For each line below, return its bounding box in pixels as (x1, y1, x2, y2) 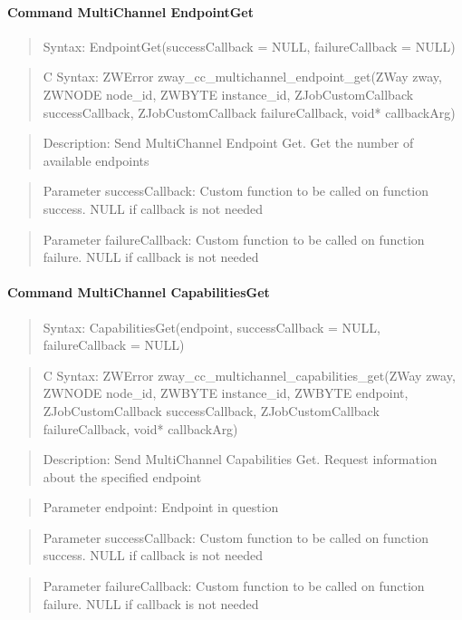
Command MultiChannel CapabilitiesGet (7, 283, 270, 302)
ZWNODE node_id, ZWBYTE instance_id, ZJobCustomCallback (43, 84, 414, 103)
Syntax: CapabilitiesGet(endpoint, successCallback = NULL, (43, 317, 380, 336)
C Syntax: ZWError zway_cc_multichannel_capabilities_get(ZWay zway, (43, 365, 456, 384)
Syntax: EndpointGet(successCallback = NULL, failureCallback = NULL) (43, 36, 456, 55)
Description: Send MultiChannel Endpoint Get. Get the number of (43, 133, 414, 152)
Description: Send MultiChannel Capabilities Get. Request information (43, 450, 438, 469)
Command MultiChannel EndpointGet (7, 2, 254, 21)
